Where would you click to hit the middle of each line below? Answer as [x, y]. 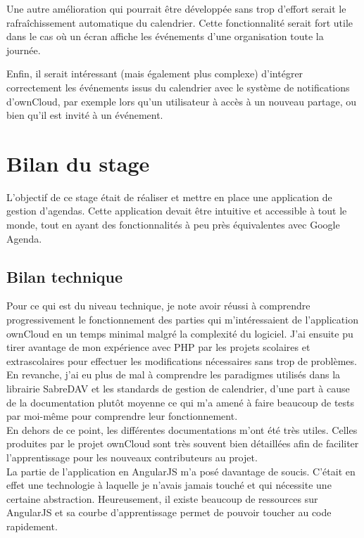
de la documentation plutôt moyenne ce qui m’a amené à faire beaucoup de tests [181, 402]
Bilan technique [65, 276]
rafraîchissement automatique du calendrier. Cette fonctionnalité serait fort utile [180, 22]
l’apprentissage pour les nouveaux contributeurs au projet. [132, 457]
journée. [24, 50]
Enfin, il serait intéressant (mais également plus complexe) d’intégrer [155, 73]
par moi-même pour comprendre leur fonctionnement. [122, 416]
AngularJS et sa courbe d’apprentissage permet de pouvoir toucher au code [169, 512]
